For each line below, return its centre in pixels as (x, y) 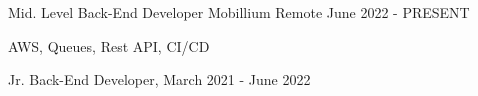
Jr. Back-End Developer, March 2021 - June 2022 (159, 79)
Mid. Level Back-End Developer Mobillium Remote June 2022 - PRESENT (239, 12)
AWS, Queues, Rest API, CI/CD (109, 45)
